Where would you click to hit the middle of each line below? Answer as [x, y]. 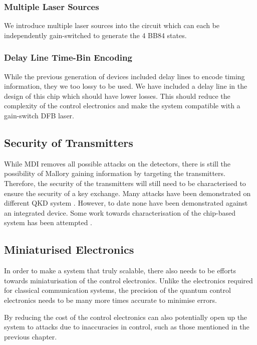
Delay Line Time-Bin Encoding [68, 57]
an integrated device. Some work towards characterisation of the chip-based [120, 212]
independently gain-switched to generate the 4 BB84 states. [95, 35]
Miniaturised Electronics [69, 249]
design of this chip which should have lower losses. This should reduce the [117, 96]
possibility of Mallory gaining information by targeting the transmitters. [115, 173]
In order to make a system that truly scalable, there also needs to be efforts [120, 271]
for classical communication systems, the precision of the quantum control [117, 290]
